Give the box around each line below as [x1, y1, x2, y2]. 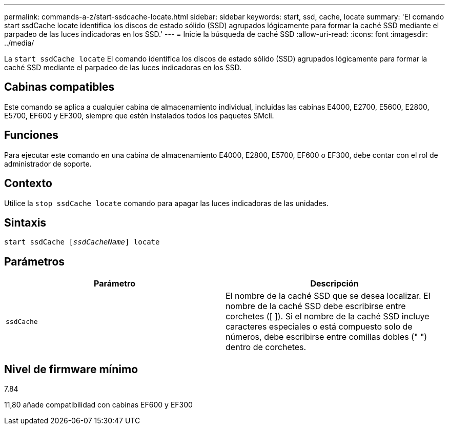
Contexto [4, 177, 52, 190]
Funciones [4, 129, 59, 142]
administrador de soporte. [4, 159, 92, 168]
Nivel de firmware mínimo [4, 362, 138, 376]
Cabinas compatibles [4, 80, 115, 94]
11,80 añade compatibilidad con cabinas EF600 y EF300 [4, 400, 193, 410]
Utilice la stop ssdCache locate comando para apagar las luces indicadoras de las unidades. [4, 198, 329, 208]
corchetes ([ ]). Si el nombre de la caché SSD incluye [226, 311, 430, 322]
